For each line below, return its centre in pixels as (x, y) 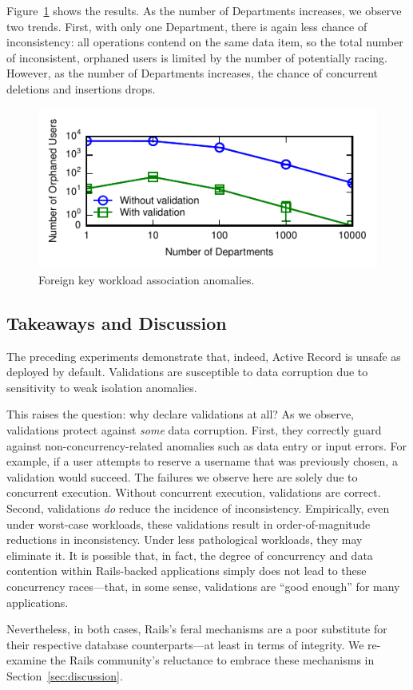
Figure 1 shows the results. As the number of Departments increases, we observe (204, 10)
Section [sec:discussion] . (65, 675)
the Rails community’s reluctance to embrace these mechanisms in (212, 660)
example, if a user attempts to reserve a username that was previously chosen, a (202, 461)
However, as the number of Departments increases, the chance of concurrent (193, 73)
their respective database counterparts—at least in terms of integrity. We (185, 644)
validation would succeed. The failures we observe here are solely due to (182, 476)
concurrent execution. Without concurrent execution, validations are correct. (194, 492)
